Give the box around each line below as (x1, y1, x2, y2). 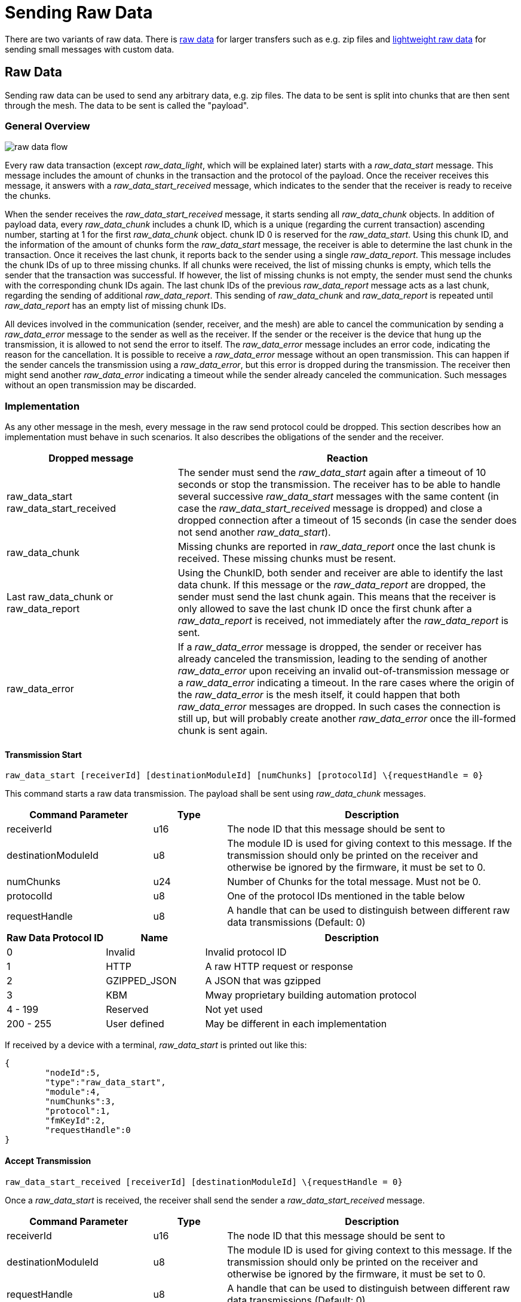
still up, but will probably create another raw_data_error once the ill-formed (177, 713, 516, 725)
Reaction (326, 452, 368, 465)
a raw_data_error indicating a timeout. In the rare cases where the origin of (177, 677, 514, 689)
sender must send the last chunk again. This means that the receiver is (177, 591, 496, 603)
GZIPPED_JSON (106, 975, 177, 987)
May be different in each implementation (205, 1018, 387, 1030)
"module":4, (45, 1087, 101, 1097)
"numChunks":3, (45, 1097, 116, 1107)
